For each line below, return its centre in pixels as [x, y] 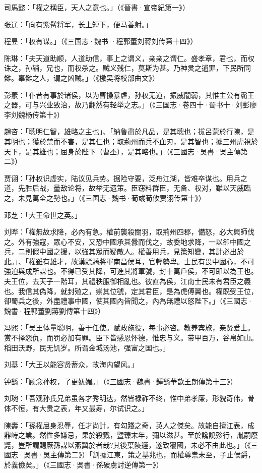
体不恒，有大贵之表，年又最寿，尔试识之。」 [76, 408]
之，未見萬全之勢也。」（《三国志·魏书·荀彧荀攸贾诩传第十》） [105, 197]
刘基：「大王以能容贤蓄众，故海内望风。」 [71, 364]
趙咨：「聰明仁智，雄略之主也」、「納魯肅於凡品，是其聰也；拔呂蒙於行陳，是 [129, 131]
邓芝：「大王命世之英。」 [43, 215]
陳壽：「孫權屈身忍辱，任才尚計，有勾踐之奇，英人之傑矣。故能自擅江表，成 [129, 425]
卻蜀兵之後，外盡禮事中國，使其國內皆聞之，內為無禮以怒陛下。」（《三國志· [128, 301]
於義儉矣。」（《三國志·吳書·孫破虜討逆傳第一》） [84, 464]
